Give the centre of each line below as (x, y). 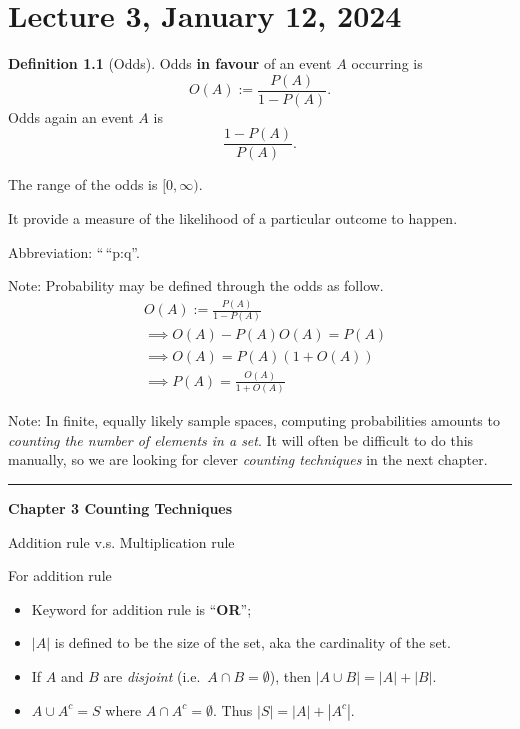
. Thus (233, 709)
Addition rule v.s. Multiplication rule (121, 541)
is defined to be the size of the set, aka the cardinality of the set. (252, 642)
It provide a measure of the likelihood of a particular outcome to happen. (233, 218)
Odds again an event (71, 116)
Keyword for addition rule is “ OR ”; (141, 608)
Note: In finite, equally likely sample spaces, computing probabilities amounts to (254, 420)
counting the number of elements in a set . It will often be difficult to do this (241, 439)
